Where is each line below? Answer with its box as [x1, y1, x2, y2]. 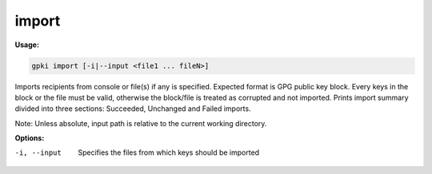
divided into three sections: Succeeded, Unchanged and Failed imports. [14, 104, 251, 113]
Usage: [14, 40, 40, 49]
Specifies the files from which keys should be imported [78, 148, 260, 157]
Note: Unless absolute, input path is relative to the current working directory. [14, 118, 267, 128]
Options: [14, 133, 45, 143]
